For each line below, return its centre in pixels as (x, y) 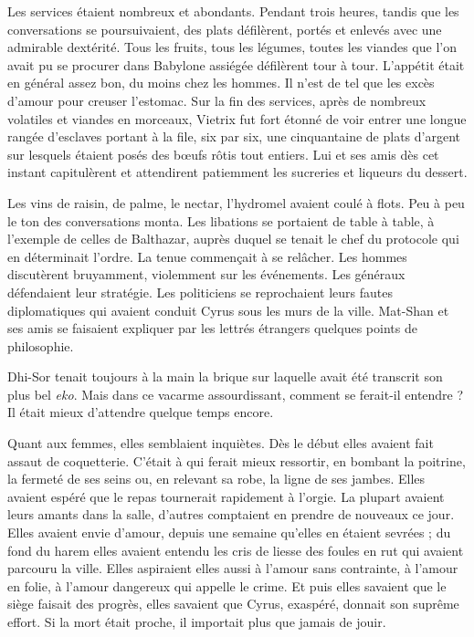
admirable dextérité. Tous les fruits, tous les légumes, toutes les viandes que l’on (232, 47)
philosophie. (41, 345)
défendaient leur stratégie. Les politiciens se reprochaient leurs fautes (200, 292)
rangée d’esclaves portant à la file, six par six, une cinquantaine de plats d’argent (234, 136)
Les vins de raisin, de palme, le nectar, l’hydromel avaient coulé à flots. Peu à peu (236, 202)
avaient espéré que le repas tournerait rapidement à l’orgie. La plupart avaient (226, 496)
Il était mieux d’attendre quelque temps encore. (141, 412)
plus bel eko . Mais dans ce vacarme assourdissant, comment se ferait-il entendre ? (236, 394)
